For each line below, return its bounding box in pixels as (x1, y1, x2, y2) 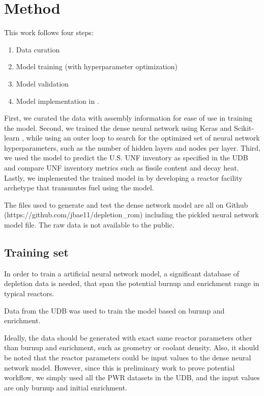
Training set (4, 244, 69, 260)
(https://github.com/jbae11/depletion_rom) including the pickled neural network (4, 209, 259, 220)
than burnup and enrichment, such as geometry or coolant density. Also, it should (4, 342, 259, 353)
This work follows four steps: (4, 27, 94, 38)
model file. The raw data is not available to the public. (4, 219, 174, 230)
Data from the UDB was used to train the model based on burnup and (4, 305, 225, 316)
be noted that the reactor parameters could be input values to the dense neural (4, 352, 251, 362)
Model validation (16, 78, 69, 89)
